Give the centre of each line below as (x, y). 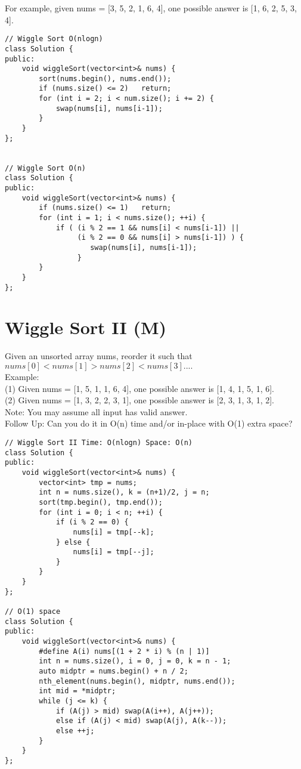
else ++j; (75, 731)
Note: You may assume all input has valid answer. (96, 411)
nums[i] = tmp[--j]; (114, 552)
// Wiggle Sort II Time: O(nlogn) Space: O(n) (99, 442)
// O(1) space (33, 612)
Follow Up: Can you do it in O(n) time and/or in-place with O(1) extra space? (149, 423)
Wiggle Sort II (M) (86, 327)
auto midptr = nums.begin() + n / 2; (114, 671)
